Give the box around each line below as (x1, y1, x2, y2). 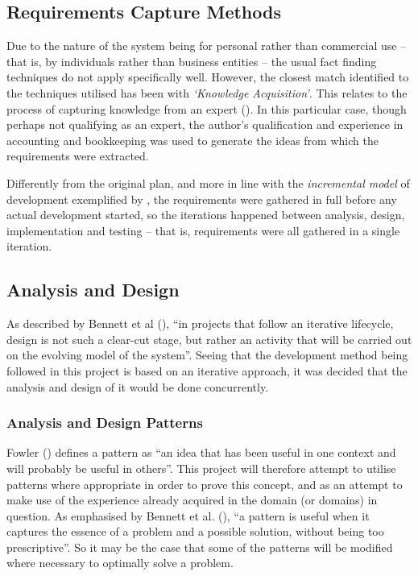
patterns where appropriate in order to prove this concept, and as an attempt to (6, 475, 403, 492)
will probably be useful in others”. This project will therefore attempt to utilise (6, 459, 396, 476)
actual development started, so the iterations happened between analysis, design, (6, 206, 405, 223)
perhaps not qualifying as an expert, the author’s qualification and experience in (6, 116, 404, 133)
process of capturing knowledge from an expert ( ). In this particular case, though (6, 100, 407, 117)
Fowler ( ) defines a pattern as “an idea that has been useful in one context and (6, 444, 396, 461)
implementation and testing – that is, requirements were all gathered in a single (6, 222, 400, 238)
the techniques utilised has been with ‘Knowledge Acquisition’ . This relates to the (6, 84, 408, 101)
